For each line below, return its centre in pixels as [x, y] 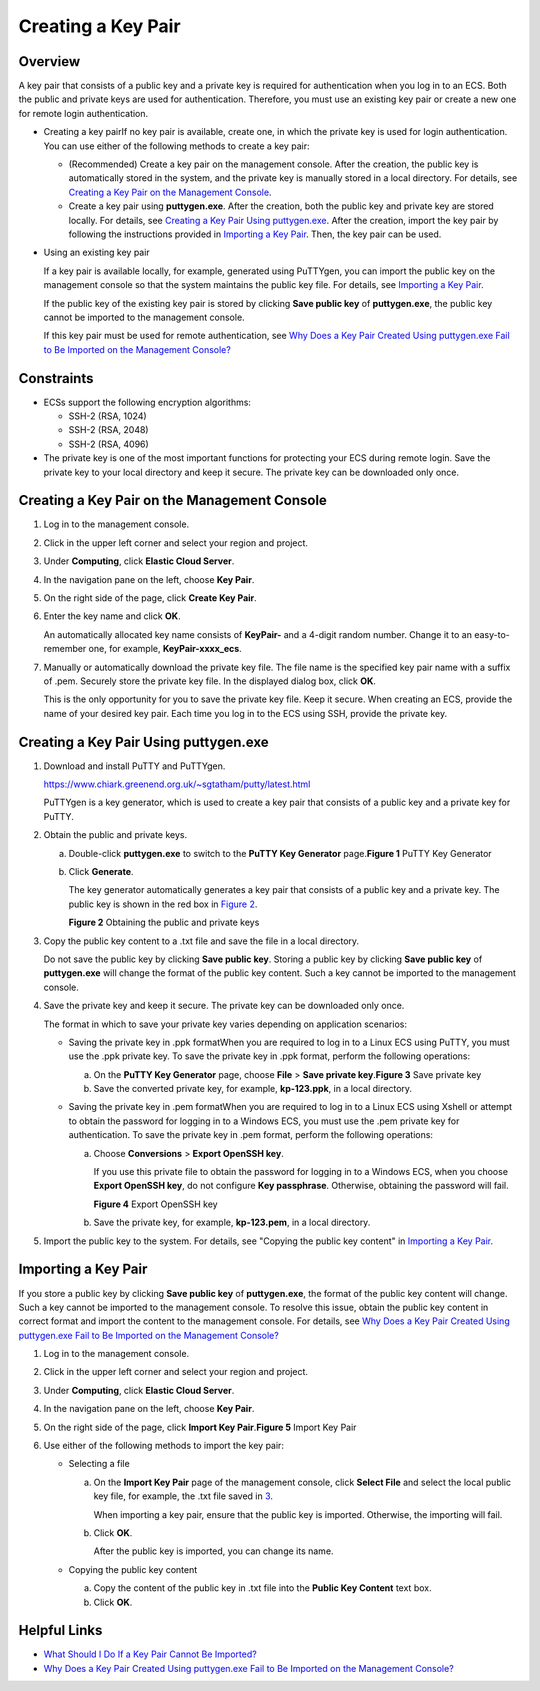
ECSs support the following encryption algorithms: [147, 402]
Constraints [56, 378]
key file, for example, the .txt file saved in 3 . [183, 1496]
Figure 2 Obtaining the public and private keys [164, 922]
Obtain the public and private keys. [115, 835]
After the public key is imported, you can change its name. [213, 1551]
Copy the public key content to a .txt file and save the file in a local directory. [201, 941]
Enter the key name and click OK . [112, 616]
